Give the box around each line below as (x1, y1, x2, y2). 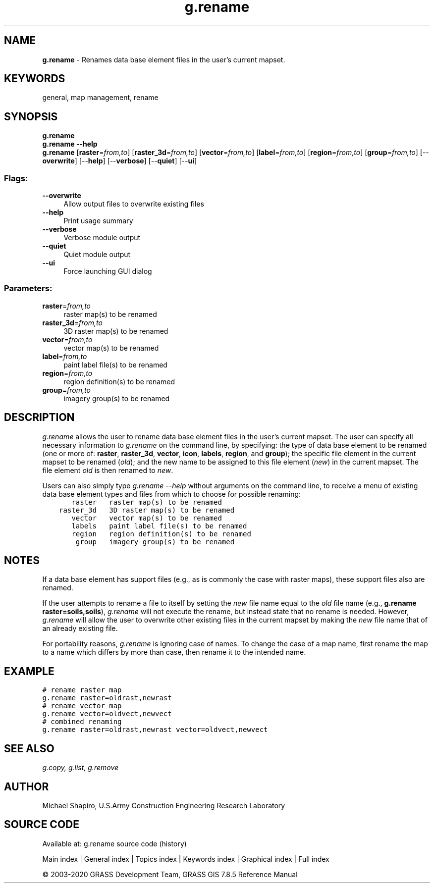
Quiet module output (63, 250, 131, 259)
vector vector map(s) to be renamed (71, 514, 222, 522)
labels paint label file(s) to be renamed (71, 522, 247, 530)
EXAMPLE (4, 665, 54, 678)
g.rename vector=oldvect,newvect (42, 710, 172, 718)
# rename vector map (42, 702, 122, 710)
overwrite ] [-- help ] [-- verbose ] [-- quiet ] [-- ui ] (42, 157, 197, 165)
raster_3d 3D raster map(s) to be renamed (59, 506, 235, 514)
